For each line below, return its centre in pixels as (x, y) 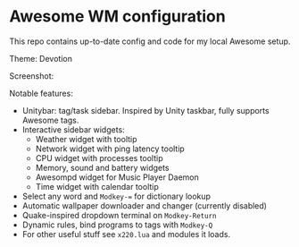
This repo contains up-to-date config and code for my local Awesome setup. (150, 41)
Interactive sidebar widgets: (73, 129)
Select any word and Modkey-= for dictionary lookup (116, 196)
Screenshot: (32, 76)
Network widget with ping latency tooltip (110, 149)
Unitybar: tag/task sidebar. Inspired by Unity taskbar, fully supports (145, 110)
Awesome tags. (50, 120)
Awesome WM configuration (117, 17)
